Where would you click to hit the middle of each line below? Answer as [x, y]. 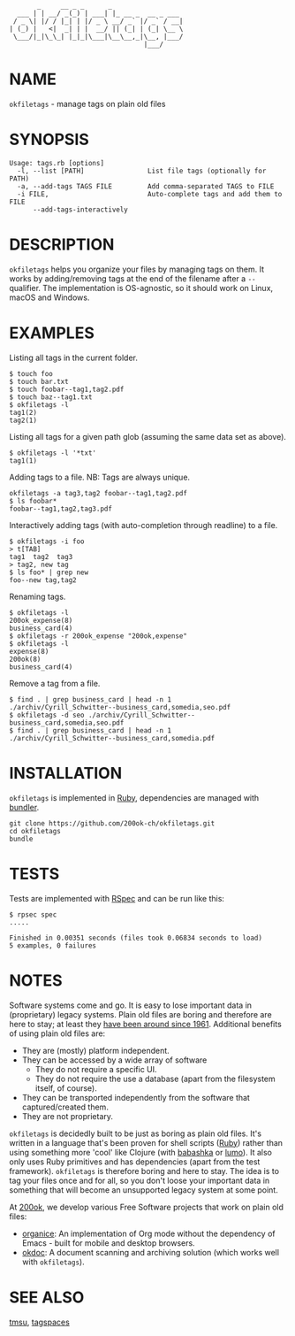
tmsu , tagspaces [40, 1322]
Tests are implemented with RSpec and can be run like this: [117, 898]
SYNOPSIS [49, 140]
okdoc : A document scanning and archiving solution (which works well [151, 1252]
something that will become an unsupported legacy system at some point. [144, 1190]
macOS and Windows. [49, 297]
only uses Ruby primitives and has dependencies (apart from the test [135, 1162]
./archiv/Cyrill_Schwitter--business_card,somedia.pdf [112, 738]
